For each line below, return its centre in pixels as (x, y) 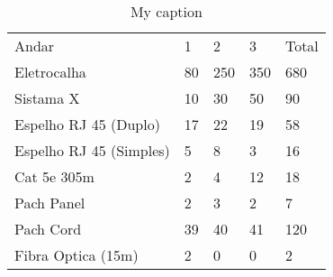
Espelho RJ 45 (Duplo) (87, 124)
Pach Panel (50, 203)
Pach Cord (48, 229)
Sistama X (47, 98)
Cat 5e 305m (54, 176)
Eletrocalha (50, 72)
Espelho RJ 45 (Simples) (92, 150)
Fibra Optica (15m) (76, 255)
